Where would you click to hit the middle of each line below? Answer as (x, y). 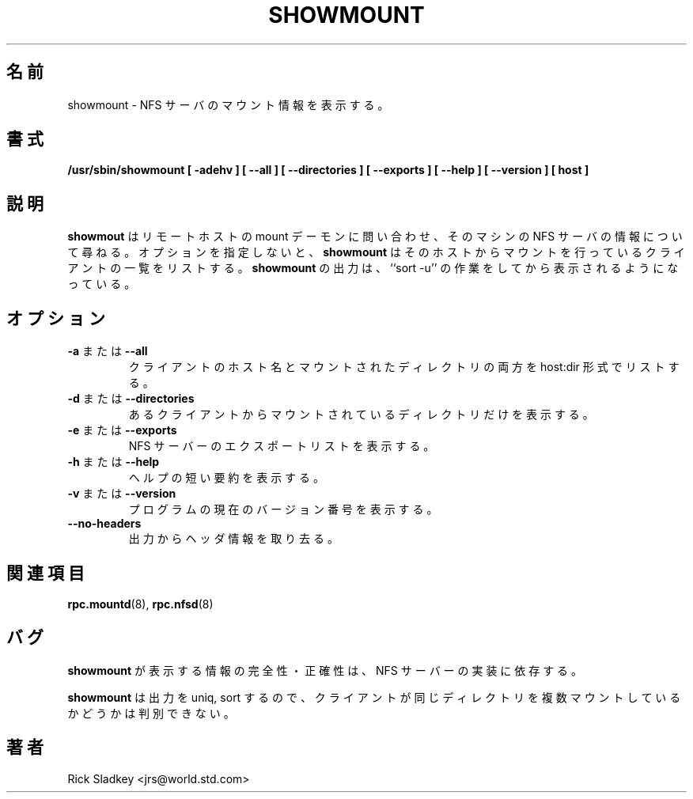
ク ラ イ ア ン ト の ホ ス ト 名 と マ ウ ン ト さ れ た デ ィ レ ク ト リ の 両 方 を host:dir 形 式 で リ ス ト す (404, 367)
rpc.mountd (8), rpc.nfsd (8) (140, 604)
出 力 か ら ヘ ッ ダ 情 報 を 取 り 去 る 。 (233, 539)
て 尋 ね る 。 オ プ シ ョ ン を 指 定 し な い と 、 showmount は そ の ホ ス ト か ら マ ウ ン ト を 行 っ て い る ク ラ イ (376, 252)
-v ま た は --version (122, 494)
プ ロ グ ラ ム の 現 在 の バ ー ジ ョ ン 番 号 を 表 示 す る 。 (283, 509)
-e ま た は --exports (122, 430)
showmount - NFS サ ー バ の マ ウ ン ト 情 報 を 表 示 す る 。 (228, 104)
